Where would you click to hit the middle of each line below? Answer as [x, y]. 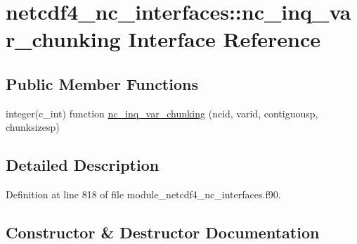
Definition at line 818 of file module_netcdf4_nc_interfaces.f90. [143, 194]
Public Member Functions [102, 83]
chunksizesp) [33, 127]
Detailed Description [83, 165]
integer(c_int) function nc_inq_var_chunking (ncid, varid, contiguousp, [162, 113]
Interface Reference [224, 39]
